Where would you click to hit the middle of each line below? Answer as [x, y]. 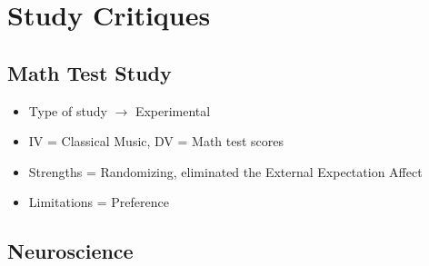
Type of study [68, 110]
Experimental [173, 110]
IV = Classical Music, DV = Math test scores [156, 141]
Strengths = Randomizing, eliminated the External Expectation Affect [225, 171]
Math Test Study [90, 72]
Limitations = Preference [99, 202]
